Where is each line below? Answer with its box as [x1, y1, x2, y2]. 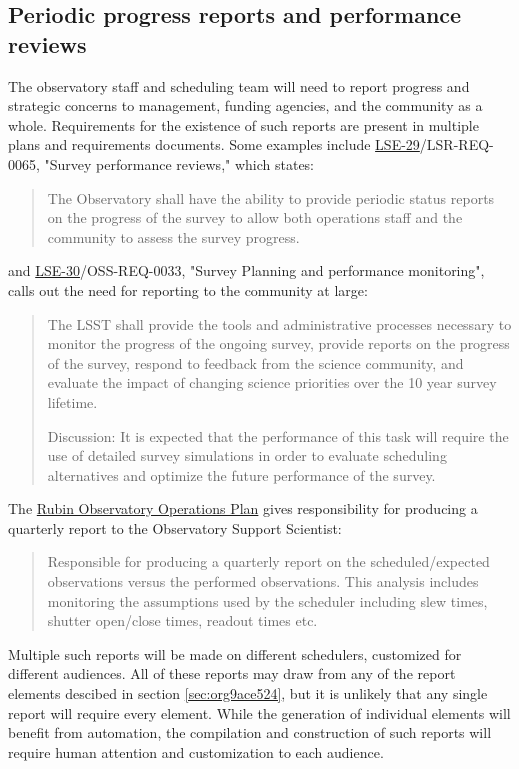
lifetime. [47, 391, 98, 412]
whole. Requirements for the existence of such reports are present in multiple [8, 114, 479, 135]
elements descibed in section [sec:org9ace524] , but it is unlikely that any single [8, 683, 488, 704]
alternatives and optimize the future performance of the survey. [47, 464, 436, 485]
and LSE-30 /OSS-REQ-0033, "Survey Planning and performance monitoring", [8, 260, 485, 281]
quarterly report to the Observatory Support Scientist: [8, 517, 342, 538]
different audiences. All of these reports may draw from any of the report [8, 663, 456, 684]
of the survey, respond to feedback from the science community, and [47, 352, 464, 373]
